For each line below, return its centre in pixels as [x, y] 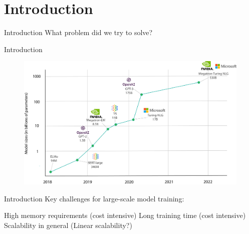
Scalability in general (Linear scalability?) [68, 225]
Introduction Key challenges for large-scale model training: [94, 198]
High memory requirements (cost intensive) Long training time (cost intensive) [125, 215]
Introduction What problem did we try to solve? [78, 32]
